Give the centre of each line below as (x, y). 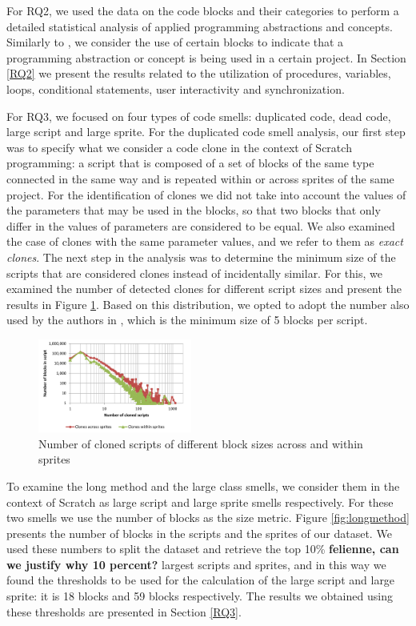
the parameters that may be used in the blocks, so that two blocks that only (194, 210)
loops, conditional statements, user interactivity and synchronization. (176, 88)
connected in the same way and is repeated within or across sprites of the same (200, 178)
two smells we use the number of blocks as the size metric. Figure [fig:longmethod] (208, 518)
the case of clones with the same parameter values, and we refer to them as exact (205, 241)
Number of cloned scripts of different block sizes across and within (201, 443)
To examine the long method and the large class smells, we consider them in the (203, 486)
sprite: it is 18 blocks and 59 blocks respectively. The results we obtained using (200, 596)
